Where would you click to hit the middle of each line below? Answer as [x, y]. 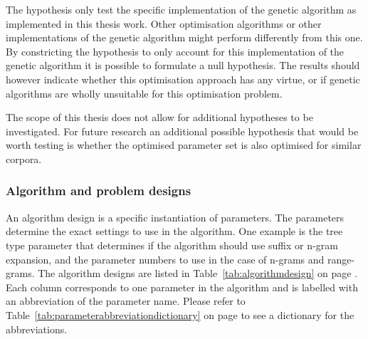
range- [341, 259]
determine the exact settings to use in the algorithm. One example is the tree [174, 231]
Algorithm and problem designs [99, 191]
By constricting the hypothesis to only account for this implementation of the [175, 51]
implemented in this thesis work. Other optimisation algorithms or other [164, 23]
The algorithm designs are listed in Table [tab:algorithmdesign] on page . [198, 273]
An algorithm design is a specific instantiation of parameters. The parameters [175, 217]
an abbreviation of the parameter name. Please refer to [126, 301]
